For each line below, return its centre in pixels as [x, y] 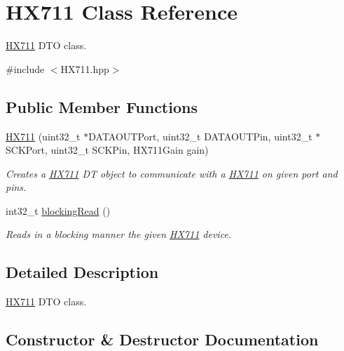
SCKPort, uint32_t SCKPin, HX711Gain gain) [107, 150]
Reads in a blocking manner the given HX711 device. [119, 234]
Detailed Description [82, 272]
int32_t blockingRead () [58, 210]
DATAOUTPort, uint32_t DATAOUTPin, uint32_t [200, 136]
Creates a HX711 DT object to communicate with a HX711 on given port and [172, 173]
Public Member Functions [102, 106]
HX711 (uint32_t [43, 136]
